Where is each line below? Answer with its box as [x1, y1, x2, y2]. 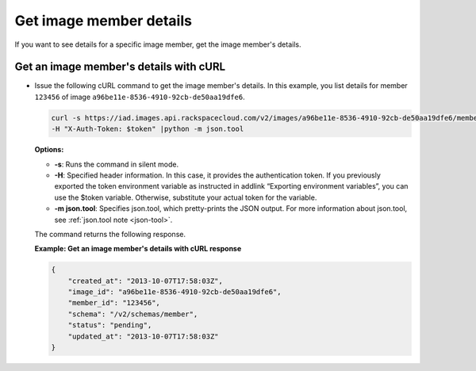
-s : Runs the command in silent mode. [54, 159, 178, 169]
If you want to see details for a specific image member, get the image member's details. [14, 40, 301, 49]
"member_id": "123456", [67, 298, 160, 308]
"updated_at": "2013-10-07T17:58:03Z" [67, 331, 219, 341]
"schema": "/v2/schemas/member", [67, 309, 198, 319]
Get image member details [14, 12, 192, 29]
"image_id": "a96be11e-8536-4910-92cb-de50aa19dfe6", [67, 288, 282, 296]
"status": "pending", [67, 321, 152, 330]
